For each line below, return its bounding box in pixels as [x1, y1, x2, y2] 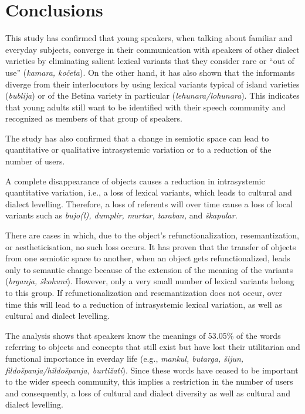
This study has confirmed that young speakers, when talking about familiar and [5, 32, 293, 44]
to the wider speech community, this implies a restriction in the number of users [5, 375, 293, 388]
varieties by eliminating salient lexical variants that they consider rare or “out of [5, 55, 294, 67]
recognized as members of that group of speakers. [5, 112, 182, 124]
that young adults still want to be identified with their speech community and [5, 100, 286, 113]
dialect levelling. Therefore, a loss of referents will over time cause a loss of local [5, 197, 293, 210]
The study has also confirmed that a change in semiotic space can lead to [5, 132, 269, 144]
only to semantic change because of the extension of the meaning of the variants [5, 263, 293, 275]
